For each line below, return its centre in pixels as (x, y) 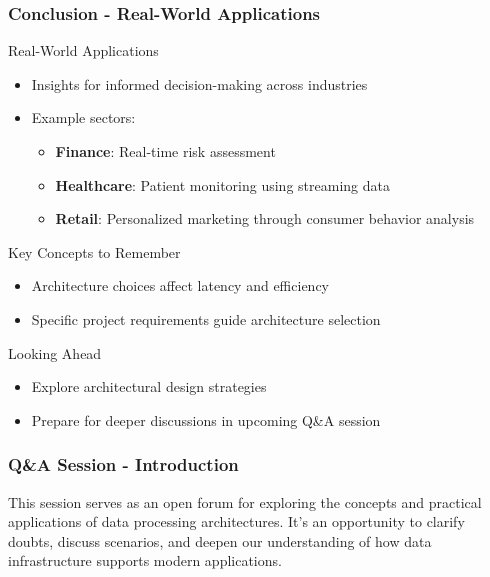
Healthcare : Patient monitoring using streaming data (222, 184)
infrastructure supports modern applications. (145, 560)
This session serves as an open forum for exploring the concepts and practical (245, 501)
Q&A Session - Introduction (123, 464)
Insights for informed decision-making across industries (199, 83)
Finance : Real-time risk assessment (165, 151)
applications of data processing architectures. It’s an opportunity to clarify (236, 521)
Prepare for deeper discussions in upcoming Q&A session (206, 419)
